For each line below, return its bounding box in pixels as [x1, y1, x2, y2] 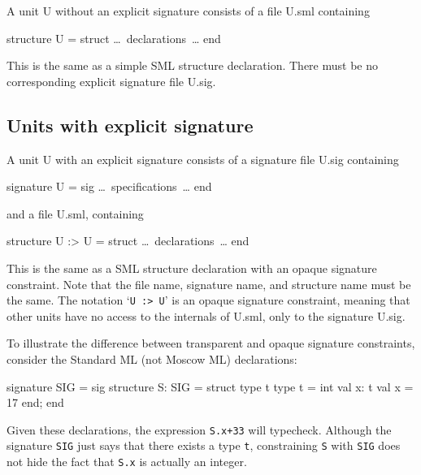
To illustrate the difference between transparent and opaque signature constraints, [7, 335, 415, 352]
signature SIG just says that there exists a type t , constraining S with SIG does [7, 437, 401, 454]
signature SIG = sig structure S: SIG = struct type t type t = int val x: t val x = [7, 378, 414, 395]
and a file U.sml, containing [7, 205, 144, 222]
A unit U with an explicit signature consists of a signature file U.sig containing [7, 150, 399, 167]
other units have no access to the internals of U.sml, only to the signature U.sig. [7, 307, 406, 324]
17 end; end [7, 394, 64, 411]
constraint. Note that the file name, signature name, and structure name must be [7, 275, 411, 292]
